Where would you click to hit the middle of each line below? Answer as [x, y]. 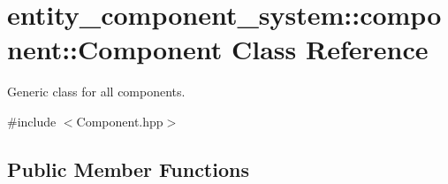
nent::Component [115, 49]
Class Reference [330, 49]
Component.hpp [120, 121]
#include [32, 121]
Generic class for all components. [96, 92]
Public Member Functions [128, 169]
